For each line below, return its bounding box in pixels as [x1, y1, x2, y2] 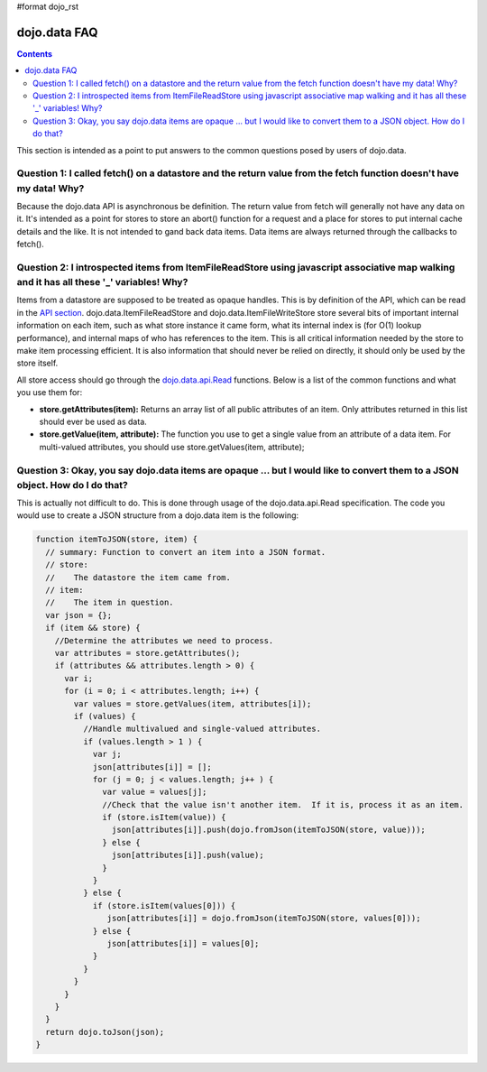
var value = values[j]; [102, 787, 207, 798]
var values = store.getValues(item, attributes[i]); [73, 698, 312, 708]
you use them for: [16, 387, 83, 398]
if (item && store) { [45, 623, 142, 633]
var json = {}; [45, 610, 113, 620]
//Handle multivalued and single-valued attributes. [82, 724, 322, 735]
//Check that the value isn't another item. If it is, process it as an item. [102, 799, 464, 809]
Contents [16, 48, 53, 59]
